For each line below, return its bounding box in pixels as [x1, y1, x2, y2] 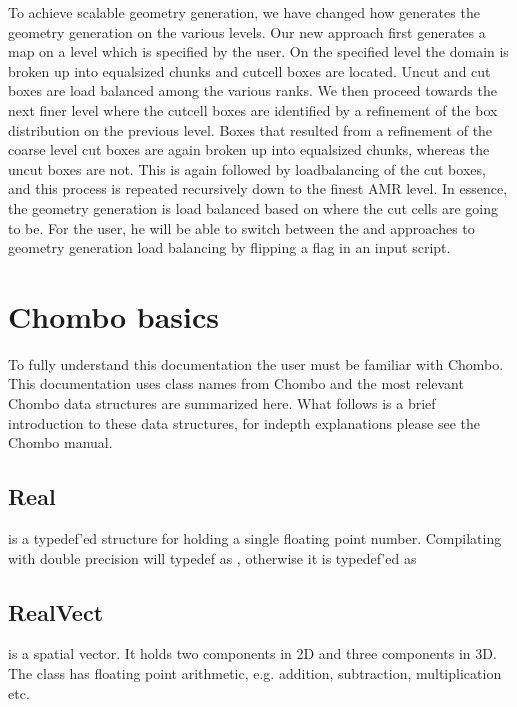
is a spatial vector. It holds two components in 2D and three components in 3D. [8, 643, 497, 664]
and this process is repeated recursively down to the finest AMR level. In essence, [8, 178, 508, 199]
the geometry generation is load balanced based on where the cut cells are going [8, 197, 498, 218]
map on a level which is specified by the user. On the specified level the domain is [8, 41, 509, 62]
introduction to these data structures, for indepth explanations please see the [8, 412, 480, 433]
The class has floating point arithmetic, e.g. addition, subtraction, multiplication [8, 663, 502, 683]
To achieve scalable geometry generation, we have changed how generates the [8, 2, 480, 22]
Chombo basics [8, 295, 220, 336]
